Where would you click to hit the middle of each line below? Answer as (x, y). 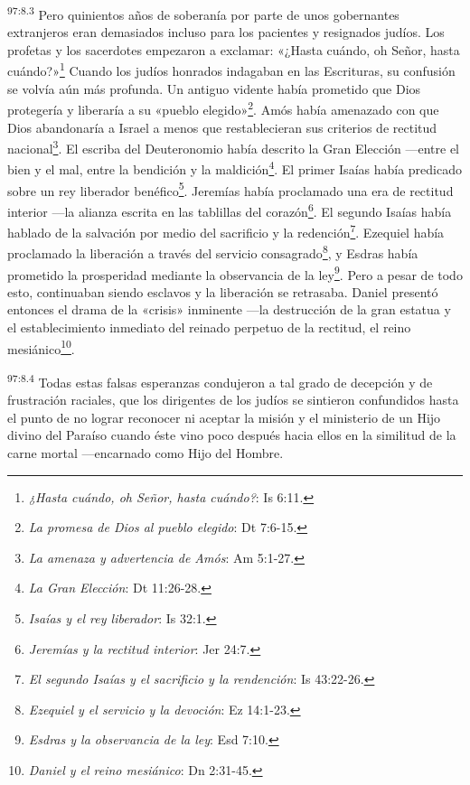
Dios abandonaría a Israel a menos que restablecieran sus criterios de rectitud (222, 127)
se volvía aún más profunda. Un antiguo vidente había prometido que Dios (214, 88)
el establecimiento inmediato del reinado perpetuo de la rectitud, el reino (209, 327)
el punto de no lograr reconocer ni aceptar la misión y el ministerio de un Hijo (224, 417)
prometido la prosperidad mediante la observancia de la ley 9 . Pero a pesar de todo (235, 273)
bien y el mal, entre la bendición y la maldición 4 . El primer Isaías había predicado (235, 168)
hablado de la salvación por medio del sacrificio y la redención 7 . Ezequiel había (226, 231)
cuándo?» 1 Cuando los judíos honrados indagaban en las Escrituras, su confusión (231, 70)
